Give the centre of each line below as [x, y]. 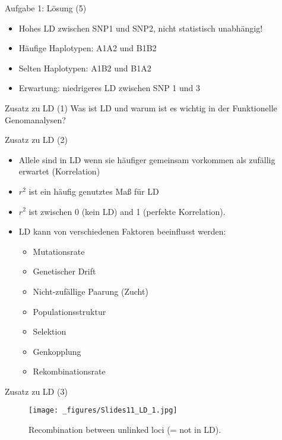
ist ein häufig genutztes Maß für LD [94, 191]
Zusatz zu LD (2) [36, 140]
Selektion [50, 331]
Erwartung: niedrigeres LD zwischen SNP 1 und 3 [110, 88]
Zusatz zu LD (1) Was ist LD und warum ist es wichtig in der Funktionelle [141, 107]
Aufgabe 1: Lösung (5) [46, 8]
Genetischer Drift [64, 271]
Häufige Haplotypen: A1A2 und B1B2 [88, 48]
